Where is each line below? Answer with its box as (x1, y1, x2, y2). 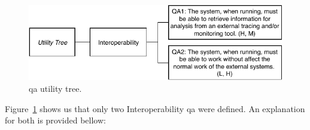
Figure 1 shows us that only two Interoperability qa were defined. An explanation (5, 102, 305, 114)
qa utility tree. (29, 82, 82, 94)
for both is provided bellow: (5, 114, 106, 126)
